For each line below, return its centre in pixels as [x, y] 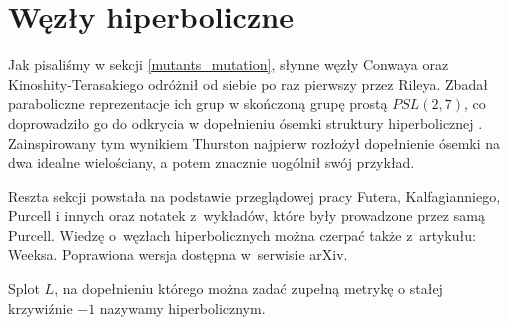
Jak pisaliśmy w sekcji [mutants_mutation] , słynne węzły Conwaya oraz [228, 64]
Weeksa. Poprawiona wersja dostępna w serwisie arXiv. [178, 254]
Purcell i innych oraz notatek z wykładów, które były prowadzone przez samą [246, 215]
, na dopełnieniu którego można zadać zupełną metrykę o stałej [248, 288]
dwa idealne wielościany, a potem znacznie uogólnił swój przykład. [211, 162]
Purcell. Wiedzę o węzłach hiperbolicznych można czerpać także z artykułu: [242, 234]
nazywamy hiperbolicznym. [182, 307]
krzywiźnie [40, 307]
